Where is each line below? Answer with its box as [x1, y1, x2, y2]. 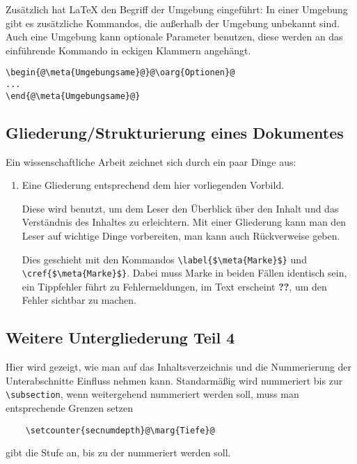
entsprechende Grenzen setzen [6, 401, 134, 415]
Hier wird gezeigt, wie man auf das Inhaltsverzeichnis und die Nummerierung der [6, 359, 352, 374]
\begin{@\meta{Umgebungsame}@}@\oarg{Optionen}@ [6, 68, 235, 78]
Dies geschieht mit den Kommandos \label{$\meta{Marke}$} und [22, 252, 307, 266]
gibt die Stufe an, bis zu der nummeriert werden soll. [6, 445, 231, 460]
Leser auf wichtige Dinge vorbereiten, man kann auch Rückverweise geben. [22, 228, 340, 242]
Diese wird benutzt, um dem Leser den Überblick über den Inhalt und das [22, 201, 339, 215]
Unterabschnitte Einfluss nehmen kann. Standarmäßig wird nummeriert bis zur [6, 373, 343, 387]
